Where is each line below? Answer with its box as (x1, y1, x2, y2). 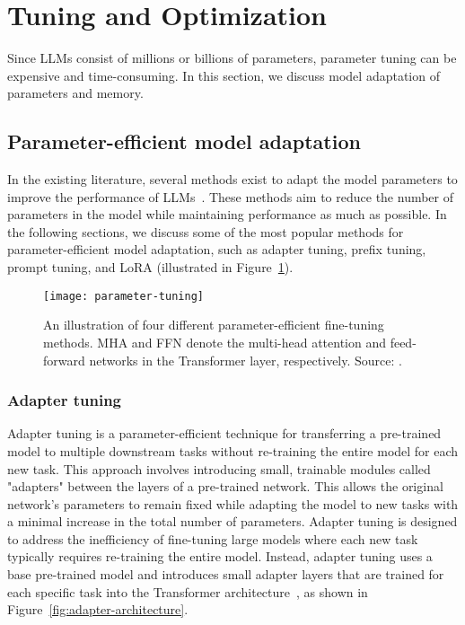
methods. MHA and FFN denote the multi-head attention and (43, 332, 386, 351)
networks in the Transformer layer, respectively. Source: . (89, 350, 402, 369)
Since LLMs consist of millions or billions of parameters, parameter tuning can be (7, 48, 457, 67)
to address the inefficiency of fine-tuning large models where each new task (7, 529, 418, 548)
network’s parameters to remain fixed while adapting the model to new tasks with (7, 494, 459, 513)
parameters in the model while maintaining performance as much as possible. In (7, 205, 447, 224)
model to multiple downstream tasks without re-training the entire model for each (7, 441, 459, 460)
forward (43, 350, 85, 369)
